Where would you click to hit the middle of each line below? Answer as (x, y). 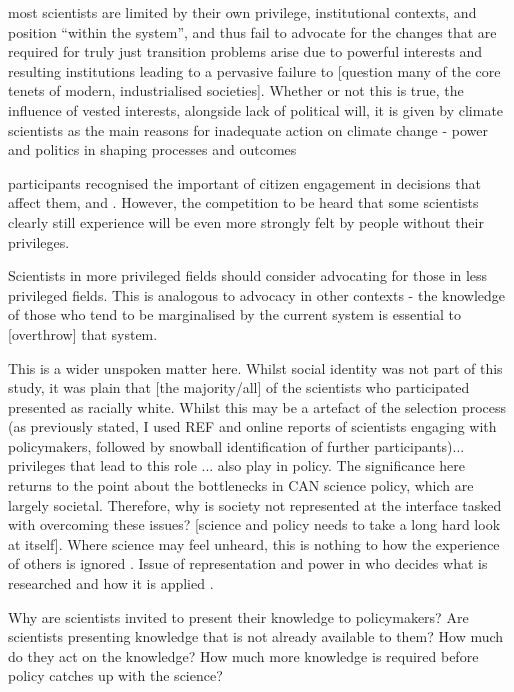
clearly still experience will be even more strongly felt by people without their (246, 221)
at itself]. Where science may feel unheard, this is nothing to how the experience (254, 543)
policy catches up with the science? (115, 675)
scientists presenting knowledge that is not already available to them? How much (256, 636)
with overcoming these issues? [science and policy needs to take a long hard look (254, 524)
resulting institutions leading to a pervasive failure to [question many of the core (254, 70)
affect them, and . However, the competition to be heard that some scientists (243, 202)
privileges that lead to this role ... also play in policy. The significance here (236, 465)
